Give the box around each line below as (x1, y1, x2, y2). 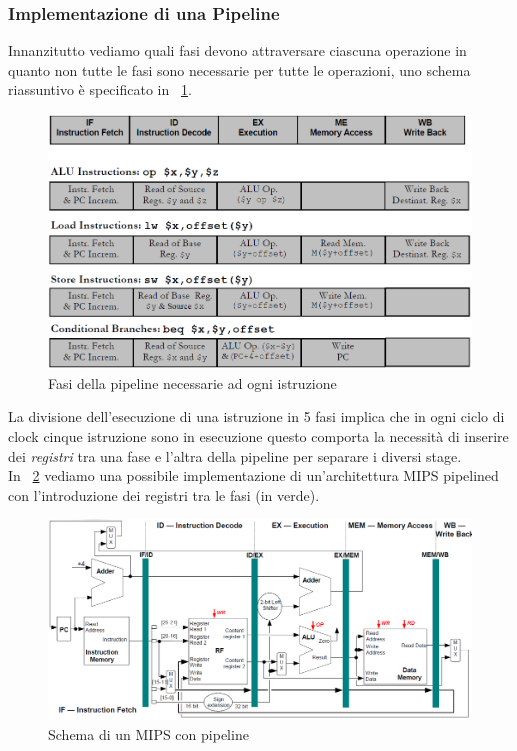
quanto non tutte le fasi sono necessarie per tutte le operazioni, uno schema (8, 59, 471, 80)
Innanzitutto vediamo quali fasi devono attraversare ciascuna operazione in (8, 40, 467, 61)
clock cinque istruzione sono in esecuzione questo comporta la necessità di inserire (8, 425, 509, 446)
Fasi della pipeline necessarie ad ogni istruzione (48, 372, 337, 393)
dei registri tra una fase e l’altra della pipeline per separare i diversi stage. (8, 445, 462, 466)
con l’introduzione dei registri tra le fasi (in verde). (8, 484, 320, 505)
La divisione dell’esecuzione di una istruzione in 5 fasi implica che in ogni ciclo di (8, 406, 505, 427)
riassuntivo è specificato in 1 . (8, 79, 192, 100)
